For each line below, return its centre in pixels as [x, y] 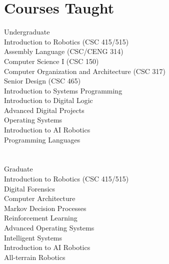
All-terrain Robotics [35, 257]
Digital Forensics [30, 188]
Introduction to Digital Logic [48, 100]
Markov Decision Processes [45, 208]
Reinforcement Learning [41, 218]
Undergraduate [27, 32]
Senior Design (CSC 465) [42, 81]
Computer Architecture [40, 198]
